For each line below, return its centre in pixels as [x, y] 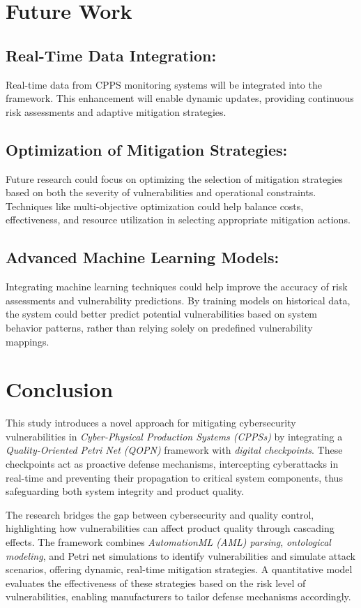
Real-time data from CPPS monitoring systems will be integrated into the [164, 84]
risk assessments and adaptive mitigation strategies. [116, 111]
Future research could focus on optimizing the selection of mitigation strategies [174, 178]
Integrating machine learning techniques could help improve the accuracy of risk [177, 287]
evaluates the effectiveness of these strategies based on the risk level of [156, 583]
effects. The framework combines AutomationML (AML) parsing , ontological [168, 541]
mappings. [28, 341]
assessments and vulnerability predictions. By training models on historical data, [178, 300]
